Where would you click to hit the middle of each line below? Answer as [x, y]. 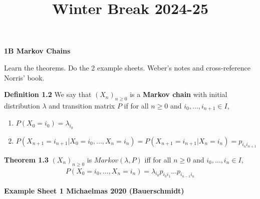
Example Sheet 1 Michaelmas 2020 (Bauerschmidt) [94, 190]
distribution [22, 105]
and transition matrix [82, 105]
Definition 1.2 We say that [48, 94]
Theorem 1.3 [26, 159]
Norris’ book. [24, 77]
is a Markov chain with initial [179, 94]
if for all [136, 105]
